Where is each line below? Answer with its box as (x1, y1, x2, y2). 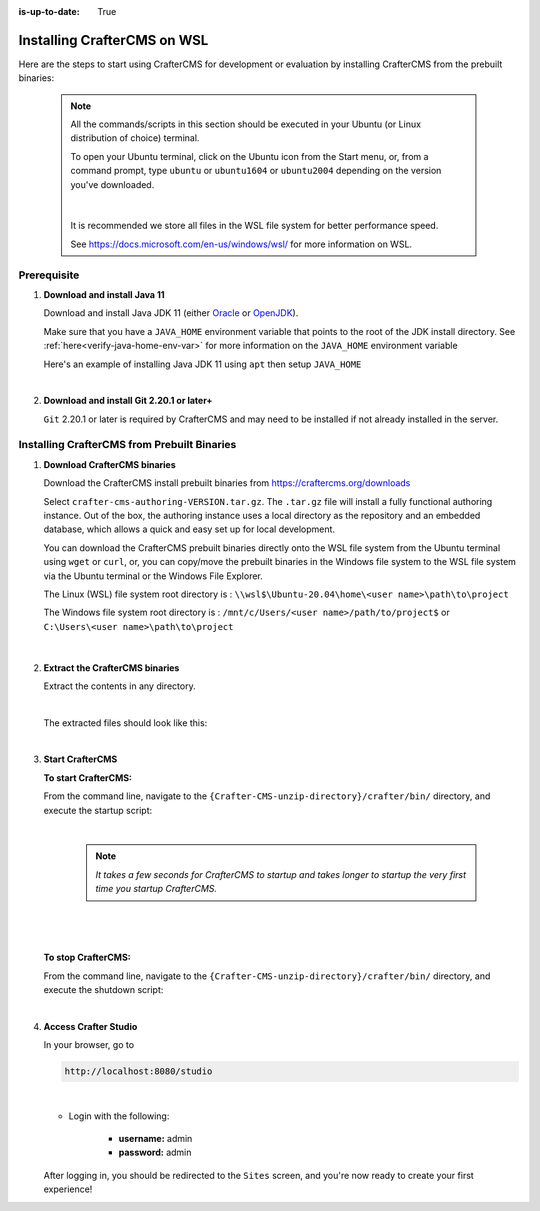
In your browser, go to (43, 1039, 135, 1051)
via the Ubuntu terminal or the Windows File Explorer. (43, 570, 264, 582)
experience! (43, 1183, 93, 1195)
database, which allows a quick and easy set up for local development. (43, 523, 335, 535)
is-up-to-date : (18, 6, 80, 17)
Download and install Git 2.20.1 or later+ (43, 395, 213, 407)
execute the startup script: (43, 804, 153, 816)
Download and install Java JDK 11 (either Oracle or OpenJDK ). (43, 307, 299, 319)
